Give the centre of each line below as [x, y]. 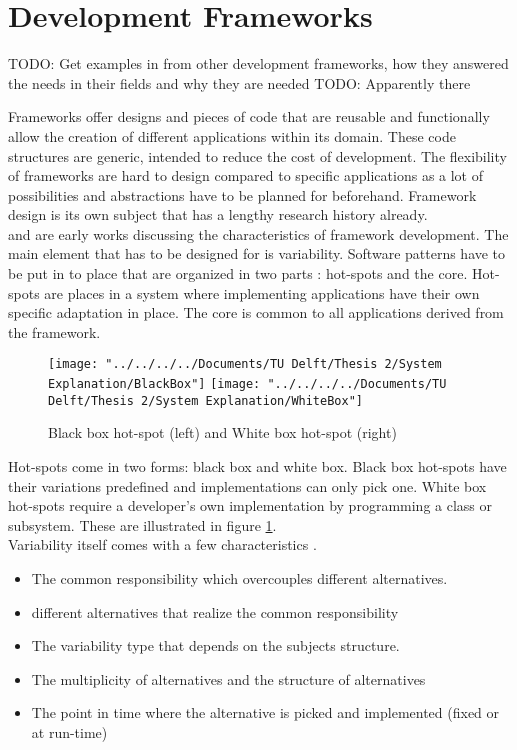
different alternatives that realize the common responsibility [215, 611]
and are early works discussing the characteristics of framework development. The [258, 233]
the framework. [54, 331]
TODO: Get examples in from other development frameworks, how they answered [258, 63]
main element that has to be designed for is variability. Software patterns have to [257, 253]
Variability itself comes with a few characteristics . [162, 544]
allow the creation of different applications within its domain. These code [232, 135]
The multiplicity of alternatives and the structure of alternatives [228, 678]
